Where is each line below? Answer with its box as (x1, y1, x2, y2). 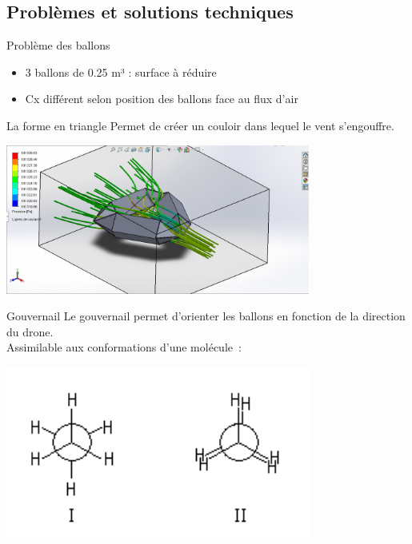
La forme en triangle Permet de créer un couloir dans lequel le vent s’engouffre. (6, 117, 394, 133)
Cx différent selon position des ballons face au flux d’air (25, 90, 298, 107)
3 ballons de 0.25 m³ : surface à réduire (25, 63, 217, 80)
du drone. (6, 323, 54, 340)
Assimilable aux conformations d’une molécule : (6, 339, 242, 355)
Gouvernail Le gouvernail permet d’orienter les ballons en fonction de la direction (6, 308, 406, 324)
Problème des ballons (6, 37, 110, 54)
